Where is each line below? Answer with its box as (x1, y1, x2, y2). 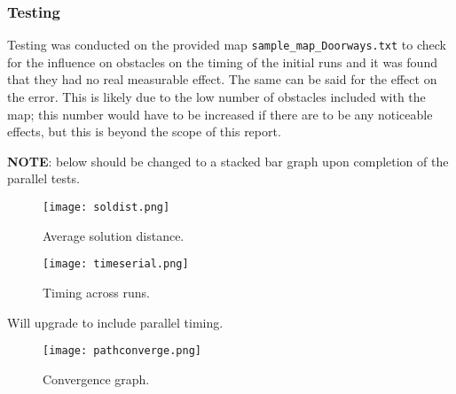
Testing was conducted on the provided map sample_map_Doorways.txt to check (7, 35, 446, 54)
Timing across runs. (43, 282, 150, 301)
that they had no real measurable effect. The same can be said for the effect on (7, 70, 437, 89)
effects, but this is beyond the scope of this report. (7, 122, 281, 141)
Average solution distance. (43, 226, 185, 244)
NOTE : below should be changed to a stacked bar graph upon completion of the (7, 151, 449, 170)
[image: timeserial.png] (43, 258, 189, 271)
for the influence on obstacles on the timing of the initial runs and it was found (7, 52, 437, 71)
